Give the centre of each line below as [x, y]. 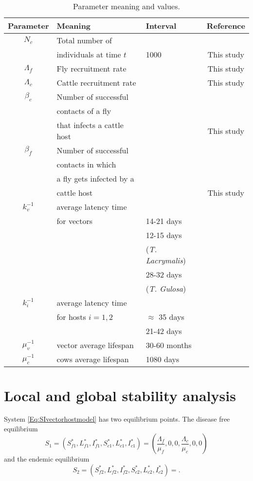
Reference [226, 26]
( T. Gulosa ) [166, 288]
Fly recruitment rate [91, 68]
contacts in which [86, 164]
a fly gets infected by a [95, 178]
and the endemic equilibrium [47, 459]
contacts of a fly [84, 111]
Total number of [84, 40]
